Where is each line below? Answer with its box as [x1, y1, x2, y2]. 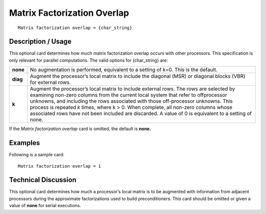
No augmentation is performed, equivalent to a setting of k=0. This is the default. [30, 67, 218, 73]
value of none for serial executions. [9, 203, 81, 209]
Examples [9, 139, 40, 147]
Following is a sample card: [9, 152, 65, 158]
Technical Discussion [9, 176, 76, 184]
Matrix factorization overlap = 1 [18, 163, 101, 169]
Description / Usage [9, 37, 71, 46]
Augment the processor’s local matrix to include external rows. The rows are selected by [30, 85, 235, 92]
